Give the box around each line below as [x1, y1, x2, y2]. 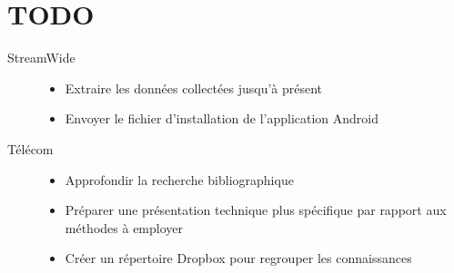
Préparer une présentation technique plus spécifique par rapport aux [65, 200, 447, 219]
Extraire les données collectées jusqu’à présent [65, 78, 323, 97]
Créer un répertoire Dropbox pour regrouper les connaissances [65, 249, 412, 268]
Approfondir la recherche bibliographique [65, 170, 294, 189]
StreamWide [7, 48, 76, 67]
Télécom [7, 139, 54, 158]
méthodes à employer [65, 218, 184, 237]
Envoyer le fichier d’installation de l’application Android [65, 109, 379, 128]
